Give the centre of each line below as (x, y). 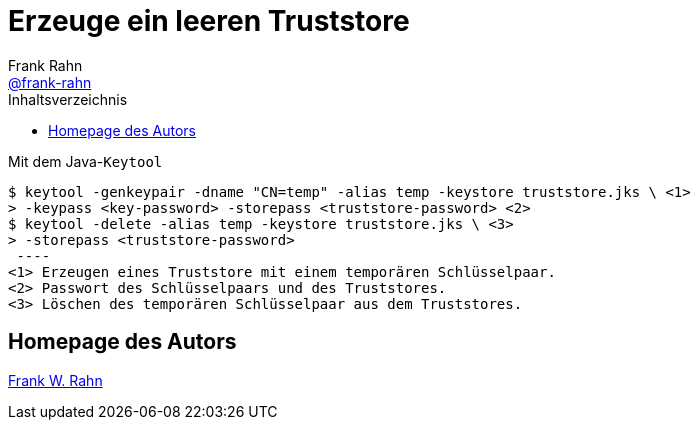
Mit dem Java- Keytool (85, 161)
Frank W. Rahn (55, 380)
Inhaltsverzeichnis (68, 99)
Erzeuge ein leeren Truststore (209, 21)
